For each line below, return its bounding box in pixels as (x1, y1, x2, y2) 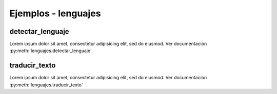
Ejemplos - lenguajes (9, 8, 101, 19)
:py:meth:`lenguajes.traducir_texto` (9, 82, 83, 88)
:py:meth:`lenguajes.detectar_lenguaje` (9, 48, 92, 54)
